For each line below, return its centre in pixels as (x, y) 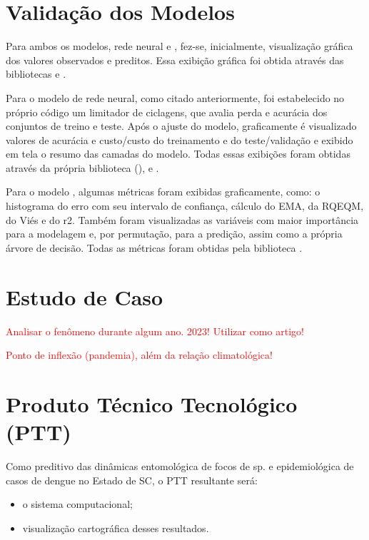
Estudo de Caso (85, 296)
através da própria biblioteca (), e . (82, 167)
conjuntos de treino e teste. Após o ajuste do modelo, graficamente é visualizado (181, 126)
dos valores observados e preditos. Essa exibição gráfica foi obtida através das (175, 60)
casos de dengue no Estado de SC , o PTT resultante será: (132, 480)
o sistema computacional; (77, 504)
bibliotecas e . (36, 74)
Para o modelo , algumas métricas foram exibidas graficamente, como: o (163, 192)
